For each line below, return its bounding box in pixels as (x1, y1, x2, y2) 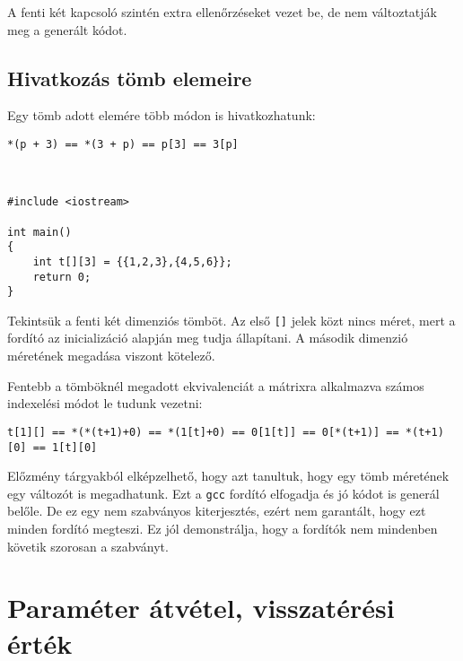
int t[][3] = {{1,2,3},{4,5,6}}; (32, 255, 232, 268)
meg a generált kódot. (7, 20, 127, 39)
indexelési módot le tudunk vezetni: (7, 394, 203, 413)
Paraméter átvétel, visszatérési (7, 589, 395, 626)
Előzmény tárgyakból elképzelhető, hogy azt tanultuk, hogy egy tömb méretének (7, 466, 450, 485)
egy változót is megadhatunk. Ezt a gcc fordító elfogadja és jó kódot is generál (7, 483, 440, 502)
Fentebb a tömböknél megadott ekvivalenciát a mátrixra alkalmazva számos (7, 376, 424, 395)
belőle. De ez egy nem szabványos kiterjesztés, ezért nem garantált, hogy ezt (7, 501, 426, 520)
